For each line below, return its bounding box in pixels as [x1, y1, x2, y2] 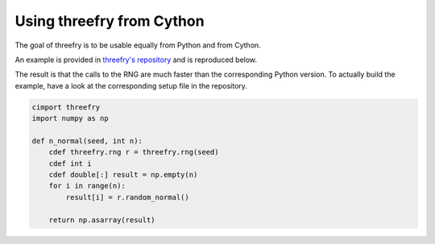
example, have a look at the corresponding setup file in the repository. [14, 81, 247, 90]
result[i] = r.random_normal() [65, 192, 189, 201]
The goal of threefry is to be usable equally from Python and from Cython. [14, 40, 261, 50]
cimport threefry [31, 102, 101, 112]
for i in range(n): [48, 181, 126, 191]
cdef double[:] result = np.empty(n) [48, 170, 198, 180]
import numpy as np [31, 114, 109, 123]
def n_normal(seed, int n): [31, 136, 143, 145]
